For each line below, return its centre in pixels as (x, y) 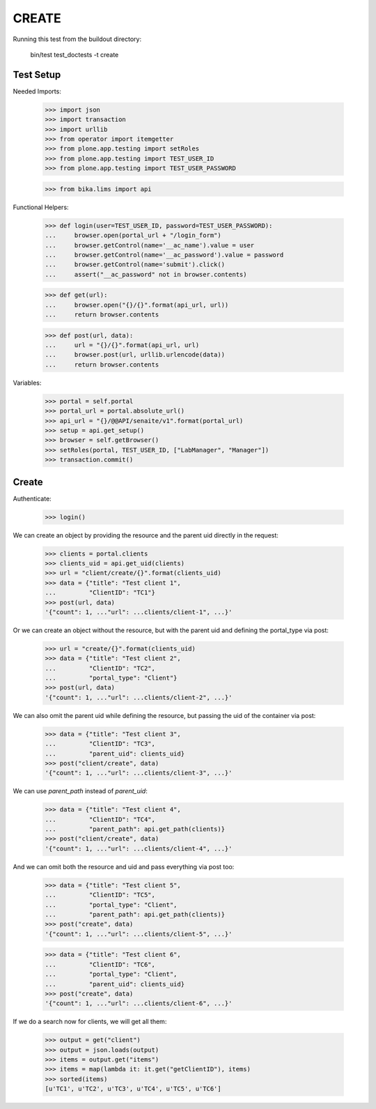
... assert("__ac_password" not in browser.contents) (146, 274)
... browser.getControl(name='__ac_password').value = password (164, 255)
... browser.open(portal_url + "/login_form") (133, 236)
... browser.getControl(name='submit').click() (135, 265)
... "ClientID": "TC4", (100, 819)
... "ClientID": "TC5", (100, 895)
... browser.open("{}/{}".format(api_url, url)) (137, 305)
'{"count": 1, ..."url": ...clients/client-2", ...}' (139, 697)
